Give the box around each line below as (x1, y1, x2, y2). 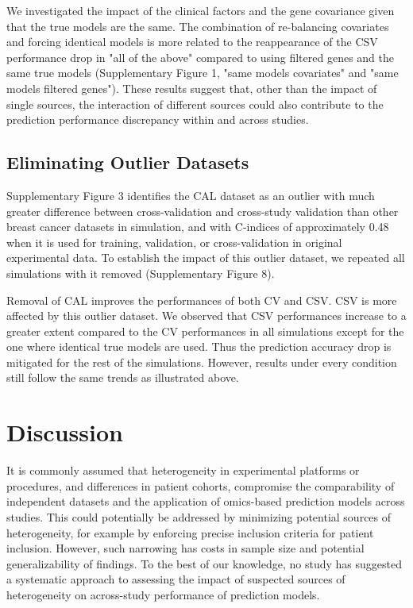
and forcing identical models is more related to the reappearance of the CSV (6, 33, 378, 50)
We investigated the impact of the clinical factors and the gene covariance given (6, 2, 395, 18)
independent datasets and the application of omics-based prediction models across (6, 493, 405, 510)
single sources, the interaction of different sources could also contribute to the (6, 95, 384, 112)
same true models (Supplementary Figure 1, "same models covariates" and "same (6, 64, 399, 81)
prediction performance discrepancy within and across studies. (6, 111, 309, 128)
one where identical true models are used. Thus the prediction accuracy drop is (6, 338, 392, 355)
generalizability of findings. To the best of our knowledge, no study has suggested (6, 555, 402, 571)
